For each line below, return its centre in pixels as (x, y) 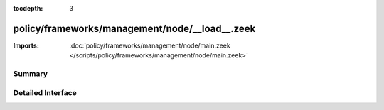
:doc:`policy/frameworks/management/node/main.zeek (150, 45)
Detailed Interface (45, 92)
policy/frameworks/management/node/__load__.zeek (134, 28)
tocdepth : (28, 8)
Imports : (26, 45)
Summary (31, 74)
